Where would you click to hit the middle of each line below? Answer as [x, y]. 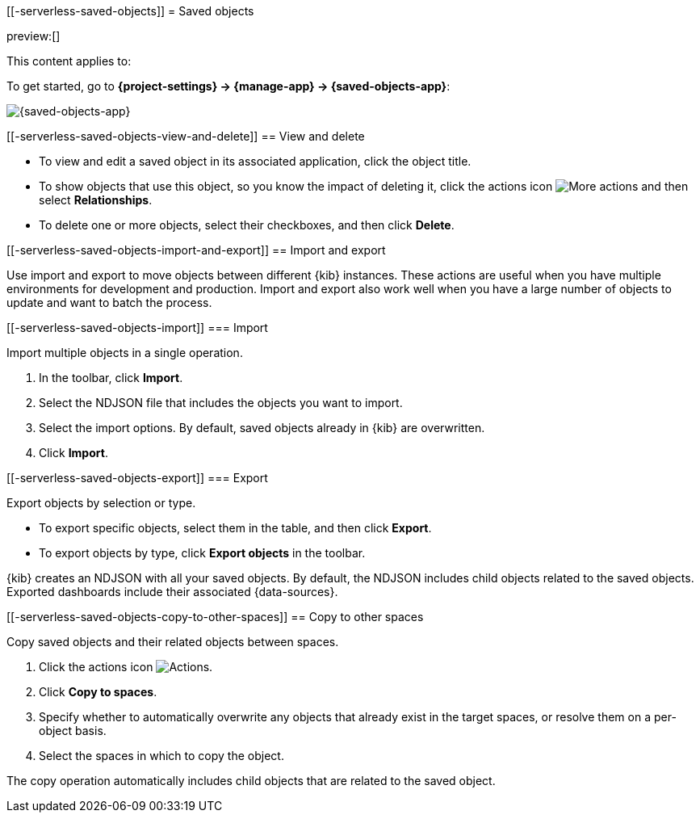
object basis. [73, 731]
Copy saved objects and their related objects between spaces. [173, 642]
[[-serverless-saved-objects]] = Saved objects [130, 11]
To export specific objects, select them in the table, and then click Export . [235, 528]
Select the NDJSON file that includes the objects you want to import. [221, 403]
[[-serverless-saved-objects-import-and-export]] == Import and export [196, 250]
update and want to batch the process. [109, 302]
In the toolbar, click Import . [111, 378]
